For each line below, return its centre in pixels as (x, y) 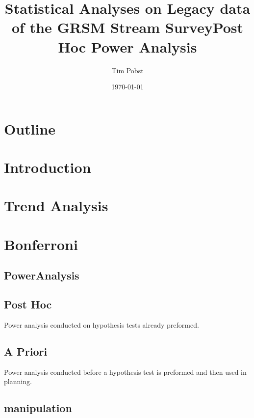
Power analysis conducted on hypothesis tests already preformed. (102, 324)
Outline (30, 128)
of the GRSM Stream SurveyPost (127, 27)
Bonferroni (41, 244)
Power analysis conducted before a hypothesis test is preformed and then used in (125, 372)
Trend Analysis (56, 206)
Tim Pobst (127, 70)
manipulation (38, 408)
